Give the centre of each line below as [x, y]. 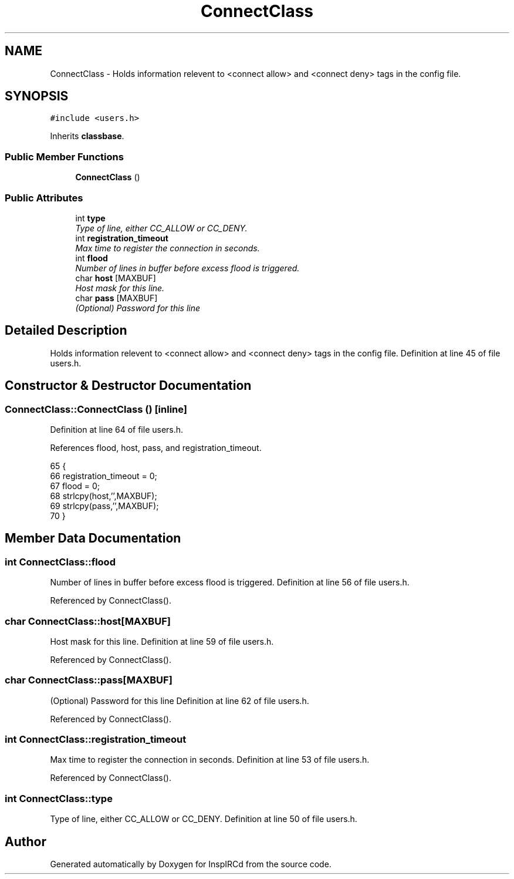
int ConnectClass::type [59, 798]
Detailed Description [66, 331]
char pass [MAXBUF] [116, 298]
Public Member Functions [64, 156]
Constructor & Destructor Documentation [128, 386]
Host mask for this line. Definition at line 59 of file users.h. [162, 641]
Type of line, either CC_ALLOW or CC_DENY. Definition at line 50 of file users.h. [204, 819]
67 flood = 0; [75, 486]
